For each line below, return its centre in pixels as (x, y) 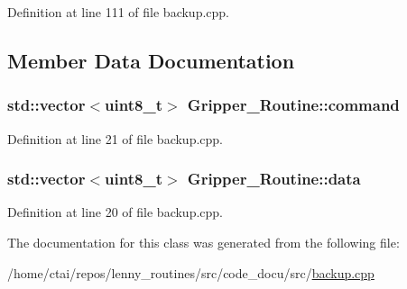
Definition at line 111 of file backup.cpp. (119, 12)
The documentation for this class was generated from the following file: (203, 242)
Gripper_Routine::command (293, 105)
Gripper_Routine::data (274, 179)
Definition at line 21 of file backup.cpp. (116, 138)
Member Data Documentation (151, 60)
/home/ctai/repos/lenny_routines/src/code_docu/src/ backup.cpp (191, 272)
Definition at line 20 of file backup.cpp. (116, 212)
